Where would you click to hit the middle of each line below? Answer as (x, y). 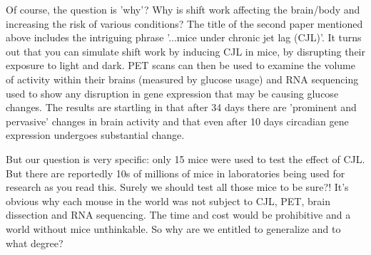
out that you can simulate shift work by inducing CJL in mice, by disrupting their (185, 51)
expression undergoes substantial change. (95, 135)
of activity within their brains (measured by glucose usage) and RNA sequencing (182, 79)
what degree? (35, 243)
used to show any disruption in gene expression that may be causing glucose (172, 93)
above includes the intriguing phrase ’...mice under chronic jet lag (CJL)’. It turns (184, 37)
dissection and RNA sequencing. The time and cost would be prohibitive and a (178, 215)
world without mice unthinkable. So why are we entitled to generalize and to (173, 228)
